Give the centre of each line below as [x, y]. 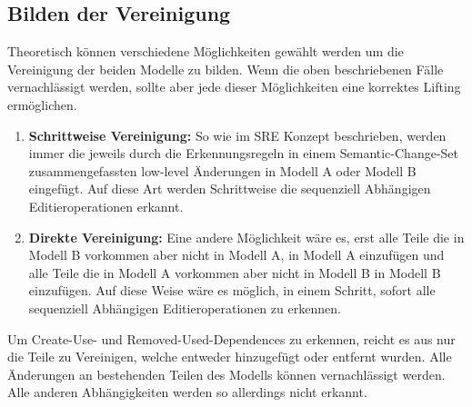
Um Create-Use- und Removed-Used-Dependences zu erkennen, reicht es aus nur [231, 338]
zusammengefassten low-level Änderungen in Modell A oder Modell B [222, 170]
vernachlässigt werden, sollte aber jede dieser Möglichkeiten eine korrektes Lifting [234, 87]
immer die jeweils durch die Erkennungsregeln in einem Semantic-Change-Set [244, 153]
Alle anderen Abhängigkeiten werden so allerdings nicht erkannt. [187, 392]
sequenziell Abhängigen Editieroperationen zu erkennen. [185, 308]
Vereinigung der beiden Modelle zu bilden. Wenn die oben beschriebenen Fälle [226, 69]
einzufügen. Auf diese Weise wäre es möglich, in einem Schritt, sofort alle [232, 290]
